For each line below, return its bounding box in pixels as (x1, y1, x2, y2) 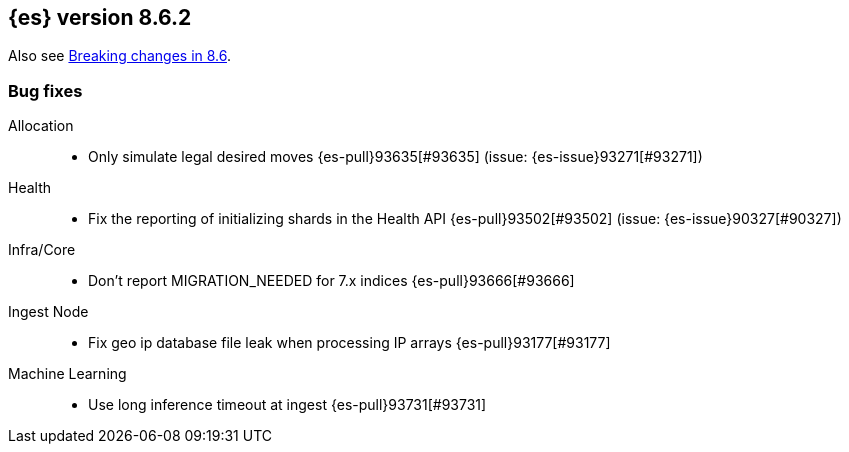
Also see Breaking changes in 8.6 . (8, 47, 232, 65)
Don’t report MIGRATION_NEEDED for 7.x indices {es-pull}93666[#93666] (88, 272, 575, 290)
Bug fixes (8, 80, 83, 101)
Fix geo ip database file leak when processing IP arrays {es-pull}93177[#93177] (88, 334, 611, 352)
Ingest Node (8, 303, 89, 321)
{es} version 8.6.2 (8, 5, 192, 30)
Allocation (8, 117, 74, 135)
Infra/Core (8, 241, 76, 259)
